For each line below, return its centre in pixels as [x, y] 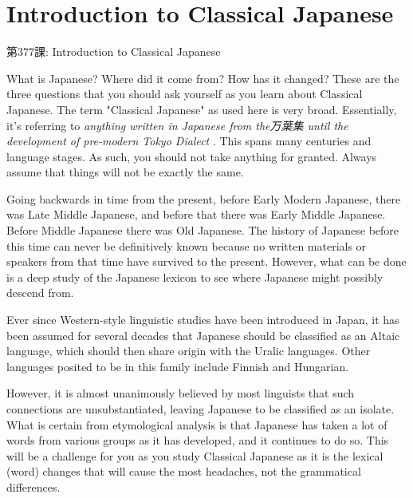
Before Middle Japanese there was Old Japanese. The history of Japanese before [203, 230]
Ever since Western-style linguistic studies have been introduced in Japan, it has [203, 320]
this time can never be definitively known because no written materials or [187, 245]
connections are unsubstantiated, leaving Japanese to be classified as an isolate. [201, 409]
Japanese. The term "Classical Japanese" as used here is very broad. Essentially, [202, 109]
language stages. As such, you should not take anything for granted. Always [192, 156]
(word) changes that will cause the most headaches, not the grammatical [184, 471]
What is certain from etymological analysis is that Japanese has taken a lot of [197, 424]
